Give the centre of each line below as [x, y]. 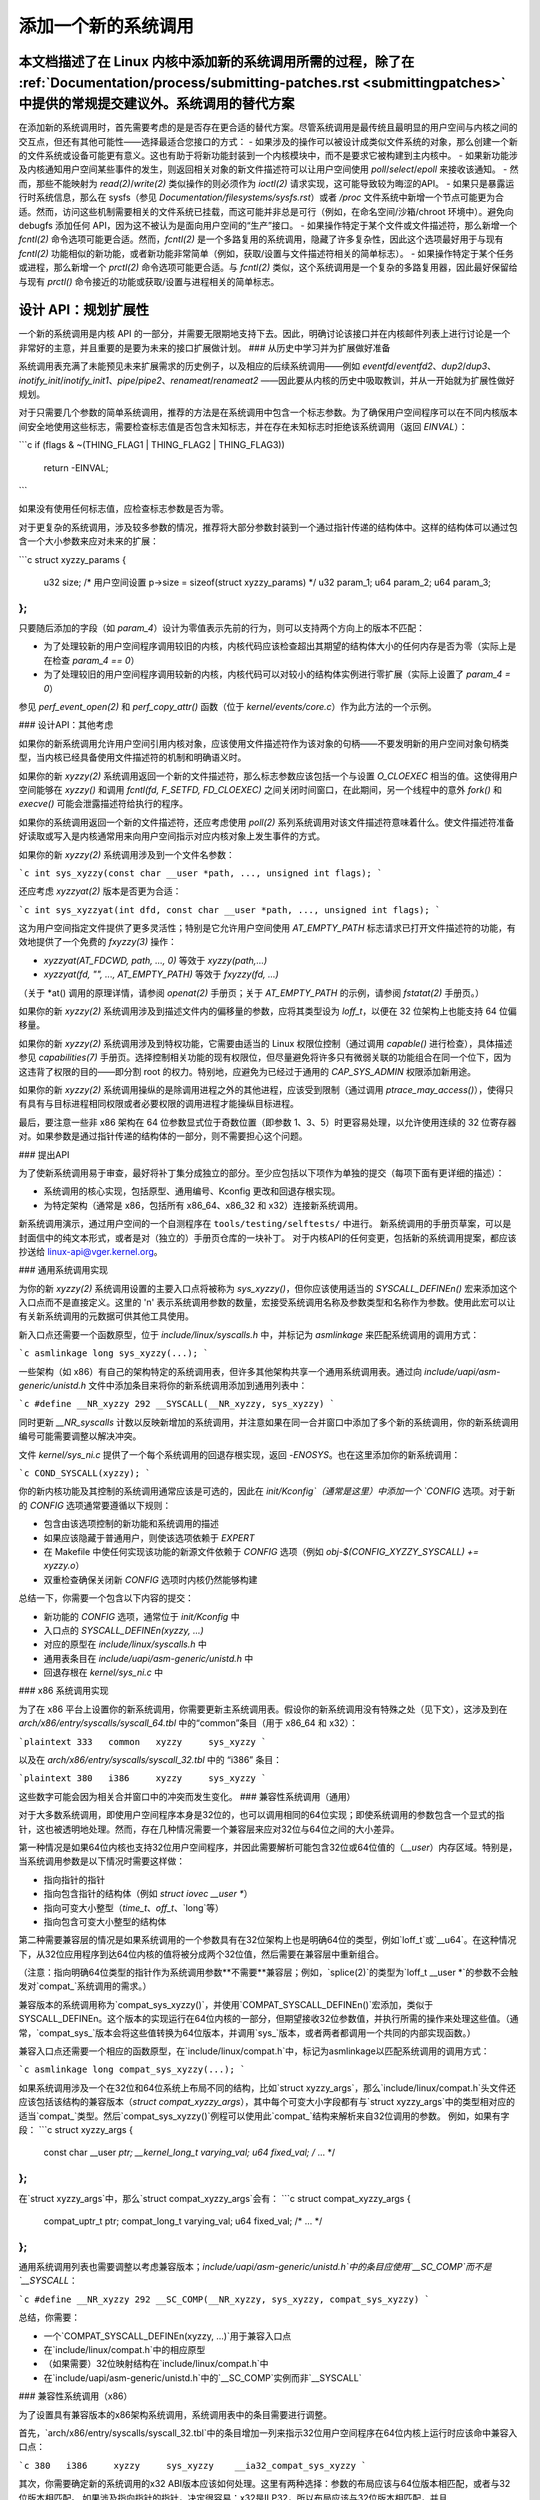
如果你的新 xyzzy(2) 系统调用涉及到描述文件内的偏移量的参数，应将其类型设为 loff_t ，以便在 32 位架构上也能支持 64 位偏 [267, 1011]
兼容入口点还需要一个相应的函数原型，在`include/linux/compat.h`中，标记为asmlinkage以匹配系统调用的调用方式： [254, 2051]
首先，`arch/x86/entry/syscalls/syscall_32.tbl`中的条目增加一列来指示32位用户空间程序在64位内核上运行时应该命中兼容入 [268, 2432]
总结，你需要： [49, 2317]
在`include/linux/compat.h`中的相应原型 [124, 2350]
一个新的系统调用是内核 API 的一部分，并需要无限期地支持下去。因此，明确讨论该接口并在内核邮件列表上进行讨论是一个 [264, 334]
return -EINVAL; [76, 467]
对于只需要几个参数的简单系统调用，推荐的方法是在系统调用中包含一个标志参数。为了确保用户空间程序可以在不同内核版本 [268, 412]
